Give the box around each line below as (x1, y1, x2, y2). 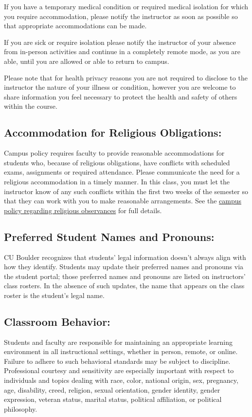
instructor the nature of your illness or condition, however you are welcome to (4, 82, 236, 92)
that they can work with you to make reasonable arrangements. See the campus (4, 196, 242, 206)
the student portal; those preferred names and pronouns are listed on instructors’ (4, 271, 246, 281)
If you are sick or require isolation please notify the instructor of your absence (4, 37, 236, 47)
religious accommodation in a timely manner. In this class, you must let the (4, 176, 230, 186)
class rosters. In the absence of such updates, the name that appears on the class (4, 280, 245, 291)
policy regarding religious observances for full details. (4, 205, 162, 215)
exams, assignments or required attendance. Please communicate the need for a (4, 167, 240, 177)
